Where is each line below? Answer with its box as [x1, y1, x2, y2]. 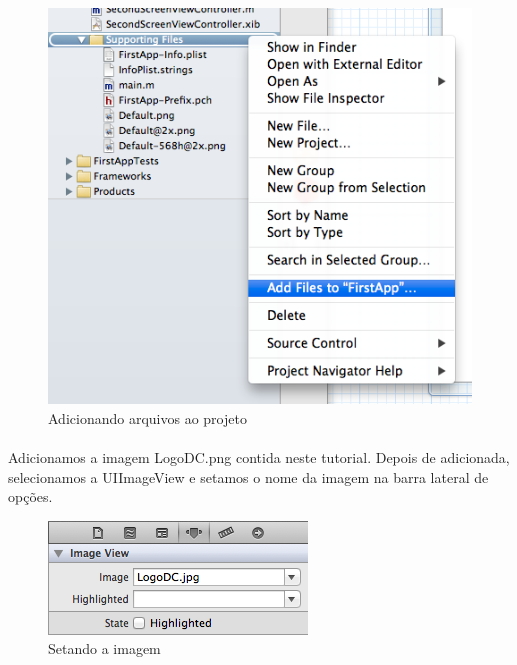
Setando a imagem [48, 638, 161, 659]
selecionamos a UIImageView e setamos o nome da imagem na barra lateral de [8, 466, 489, 487]
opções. [8, 486, 53, 507]
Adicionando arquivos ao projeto [48, 407, 247, 428]
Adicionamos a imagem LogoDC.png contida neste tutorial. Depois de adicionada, [8, 447, 510, 468]
